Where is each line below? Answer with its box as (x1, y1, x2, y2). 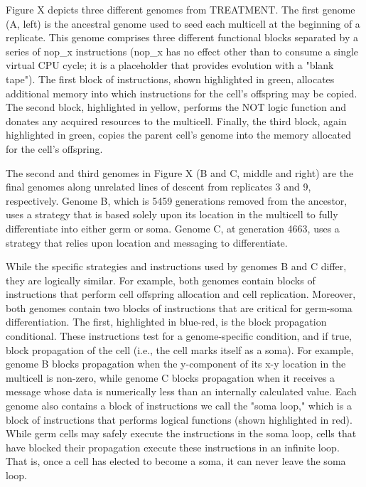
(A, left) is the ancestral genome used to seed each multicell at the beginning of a (6, 16, 360, 31)
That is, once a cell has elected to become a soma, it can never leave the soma (6, 454, 346, 469)
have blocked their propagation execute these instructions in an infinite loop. (6, 439, 340, 454)
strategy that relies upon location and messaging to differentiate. (6, 235, 288, 250)
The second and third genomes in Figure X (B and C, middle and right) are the (6, 165, 354, 180)
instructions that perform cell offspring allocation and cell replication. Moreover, (6, 287, 356, 301)
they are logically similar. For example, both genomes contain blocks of (6, 272, 316, 287)
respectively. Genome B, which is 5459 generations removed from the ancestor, (6, 193, 348, 208)
